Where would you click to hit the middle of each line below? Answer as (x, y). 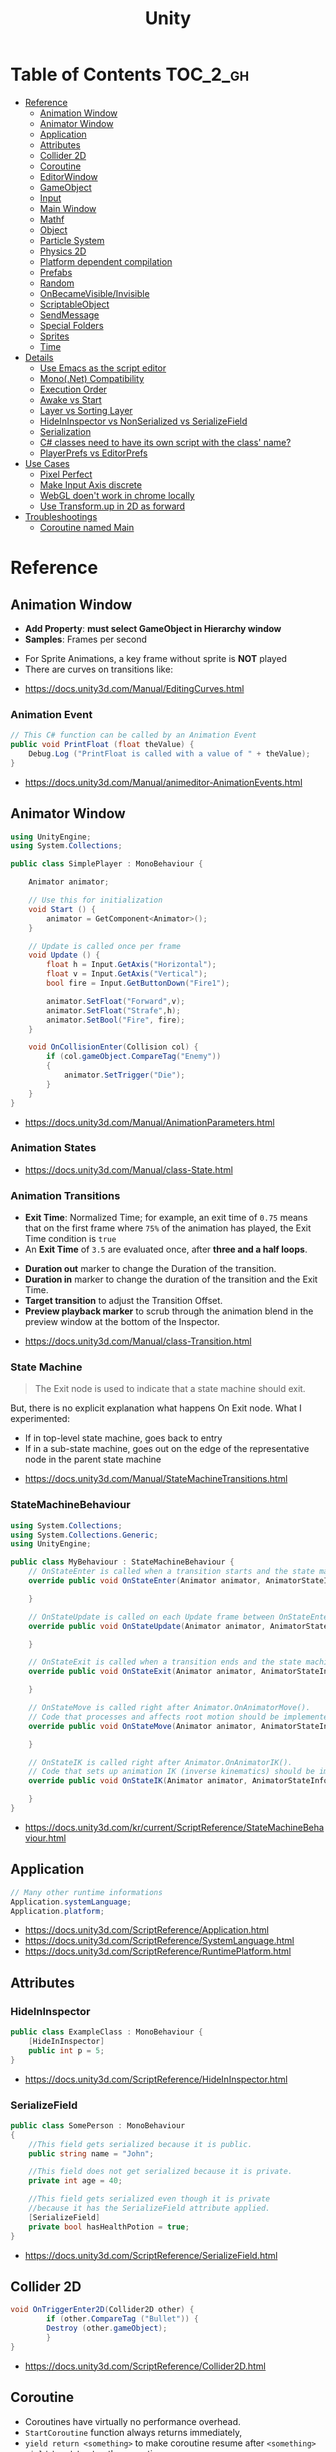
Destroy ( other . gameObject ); (107, 2328)
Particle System (72, 240)
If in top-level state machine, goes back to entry (123, 1438)
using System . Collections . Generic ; (84, 1535)
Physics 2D (63, 251)
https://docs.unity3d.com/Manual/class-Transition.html (138, 1341)
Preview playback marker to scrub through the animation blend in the (169, 1311)
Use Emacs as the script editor (103, 368)
